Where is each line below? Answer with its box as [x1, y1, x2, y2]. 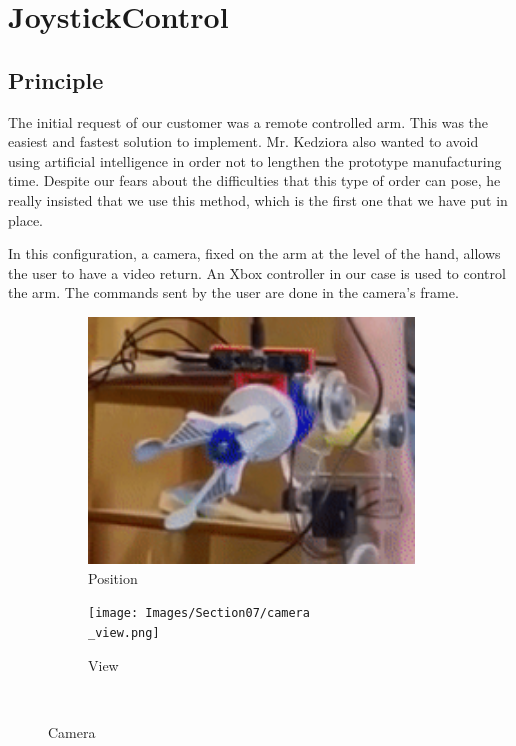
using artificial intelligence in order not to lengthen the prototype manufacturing [8, 150, 502, 171]
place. [8, 209, 43, 230]
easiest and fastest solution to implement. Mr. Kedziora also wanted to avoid [8, 131, 479, 152]
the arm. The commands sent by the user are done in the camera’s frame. [8, 282, 459, 303]
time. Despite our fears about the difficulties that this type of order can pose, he [8, 170, 501, 191]
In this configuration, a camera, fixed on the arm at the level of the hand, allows [8, 243, 501, 264]
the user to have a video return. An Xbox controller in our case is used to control [8, 262, 506, 283]
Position [88, 567, 138, 588]
